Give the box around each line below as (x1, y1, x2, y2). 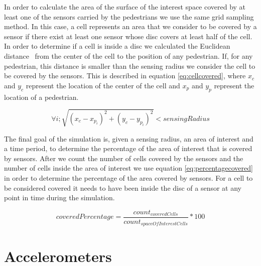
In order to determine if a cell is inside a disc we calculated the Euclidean (4, 41, 230, 51)
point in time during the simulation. (4, 192, 115, 203)
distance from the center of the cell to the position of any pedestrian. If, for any (4, 50, 253, 61)
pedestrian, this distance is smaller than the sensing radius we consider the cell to (4, 60, 255, 71)
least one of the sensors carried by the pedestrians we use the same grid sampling (4, 11, 254, 22)
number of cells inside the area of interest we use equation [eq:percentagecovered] (4, 163, 253, 173)
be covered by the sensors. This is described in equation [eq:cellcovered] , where (4, 70, 246, 81)
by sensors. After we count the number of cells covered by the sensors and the (4, 153, 243, 163)
